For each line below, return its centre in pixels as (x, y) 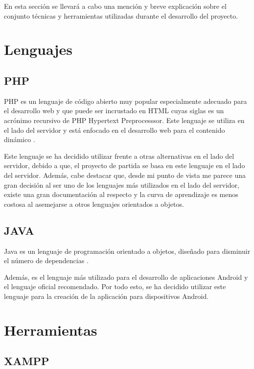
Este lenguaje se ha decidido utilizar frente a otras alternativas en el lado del (119, 156)
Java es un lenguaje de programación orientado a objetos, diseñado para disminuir (127, 251)
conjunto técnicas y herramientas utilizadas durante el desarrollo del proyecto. (121, 15)
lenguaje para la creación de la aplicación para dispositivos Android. (106, 296)
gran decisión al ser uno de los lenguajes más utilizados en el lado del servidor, (122, 184)
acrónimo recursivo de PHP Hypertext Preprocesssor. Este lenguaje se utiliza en (124, 120)
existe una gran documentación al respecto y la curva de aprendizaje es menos (121, 194)
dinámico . (20, 139)
